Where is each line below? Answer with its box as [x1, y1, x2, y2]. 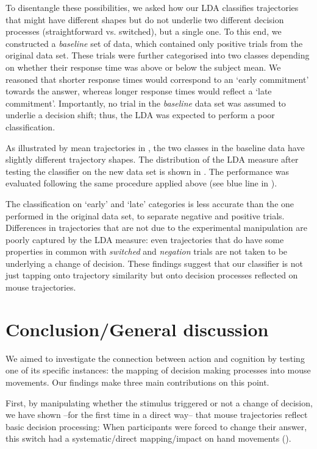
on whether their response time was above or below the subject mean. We [5, 60, 281, 73]
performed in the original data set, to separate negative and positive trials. [5, 209, 285, 222]
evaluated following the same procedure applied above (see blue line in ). [5, 177, 277, 189]
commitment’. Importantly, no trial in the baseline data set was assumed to [5, 96, 286, 109]
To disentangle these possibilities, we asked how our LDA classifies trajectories [5, 1, 299, 13]
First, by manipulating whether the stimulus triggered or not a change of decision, [5, 396, 313, 409]
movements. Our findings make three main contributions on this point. [5, 375, 269, 388]
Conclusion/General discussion [5, 316, 269, 341]
